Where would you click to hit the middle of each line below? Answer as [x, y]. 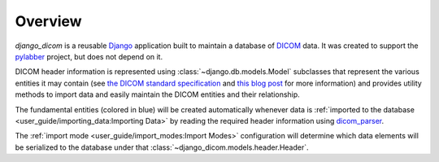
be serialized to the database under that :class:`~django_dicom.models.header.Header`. [162, 147]
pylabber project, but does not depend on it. [89, 56]
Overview [48, 21]
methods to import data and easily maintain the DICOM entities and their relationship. [157, 94]
